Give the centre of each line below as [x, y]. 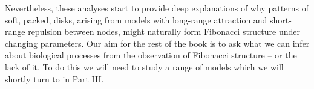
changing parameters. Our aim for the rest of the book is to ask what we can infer [157, 43]
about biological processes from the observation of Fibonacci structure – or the [151, 55]
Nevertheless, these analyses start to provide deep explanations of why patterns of [157, 8]
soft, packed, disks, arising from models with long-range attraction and [136, 20]
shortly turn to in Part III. [54, 78]
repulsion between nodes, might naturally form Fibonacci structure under [164, 32]
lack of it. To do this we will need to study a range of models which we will [144, 66]
